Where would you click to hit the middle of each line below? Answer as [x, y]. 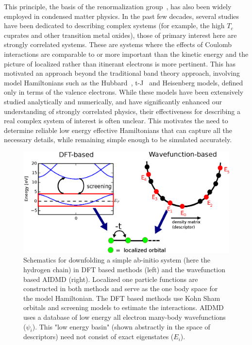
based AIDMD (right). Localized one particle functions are [111, 279]
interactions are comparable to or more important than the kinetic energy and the [126, 54]
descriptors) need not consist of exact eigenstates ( [99, 337]
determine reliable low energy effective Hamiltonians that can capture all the [118, 130]
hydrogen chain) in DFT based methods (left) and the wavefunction [124, 270]
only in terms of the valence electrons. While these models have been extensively [124, 92]
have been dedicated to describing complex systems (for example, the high [114, 25]
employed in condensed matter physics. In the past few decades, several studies [122, 16]
